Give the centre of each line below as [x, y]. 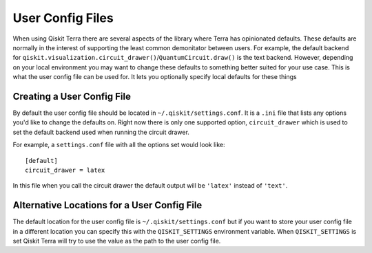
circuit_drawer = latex [65, 170]
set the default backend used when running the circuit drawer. [101, 132]
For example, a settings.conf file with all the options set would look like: [119, 145]
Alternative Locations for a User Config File [107, 205]
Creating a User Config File [72, 96]
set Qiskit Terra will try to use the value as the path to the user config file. [117, 241]
